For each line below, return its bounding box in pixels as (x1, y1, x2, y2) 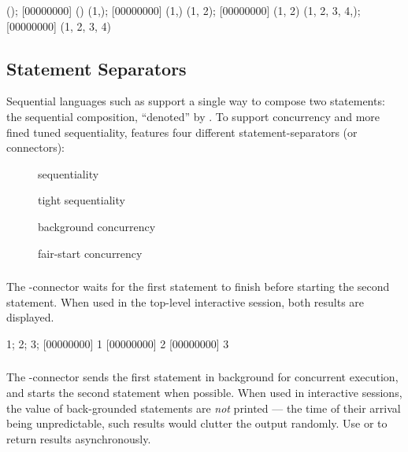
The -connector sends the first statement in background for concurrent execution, (6, 369, 399, 385)
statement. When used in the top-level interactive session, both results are (6, 293, 365, 310)
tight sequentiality (38, 192, 125, 208)
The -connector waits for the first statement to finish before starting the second (6, 278, 390, 295)
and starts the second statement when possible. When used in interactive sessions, (6, 384, 402, 400)
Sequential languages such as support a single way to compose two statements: (6, 93, 385, 109)
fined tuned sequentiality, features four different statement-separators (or (6, 123, 358, 140)
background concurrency (38, 218, 156, 234)
